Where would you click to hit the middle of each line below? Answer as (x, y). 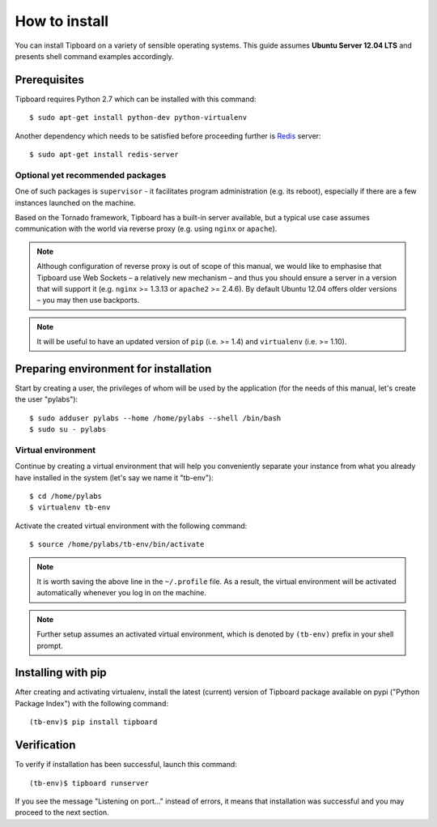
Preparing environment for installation (113, 369)
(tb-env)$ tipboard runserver (89, 783)
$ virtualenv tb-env (70, 507)
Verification (45, 745)
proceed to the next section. (62, 812)
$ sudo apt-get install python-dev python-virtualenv (138, 118)
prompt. (50, 646)
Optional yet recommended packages (91, 175)
